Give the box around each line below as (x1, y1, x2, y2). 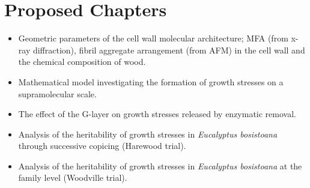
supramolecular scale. (18, 87, 97, 100)
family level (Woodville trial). (18, 171, 127, 184)
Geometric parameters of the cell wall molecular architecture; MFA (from (18, 32, 288, 44)
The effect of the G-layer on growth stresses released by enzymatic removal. (18, 108, 296, 120)
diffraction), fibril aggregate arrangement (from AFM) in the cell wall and (32, 43, 305, 56)
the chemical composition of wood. (18, 55, 146, 68)
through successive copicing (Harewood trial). (18, 139, 186, 152)
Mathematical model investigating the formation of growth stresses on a (18, 75, 284, 88)
